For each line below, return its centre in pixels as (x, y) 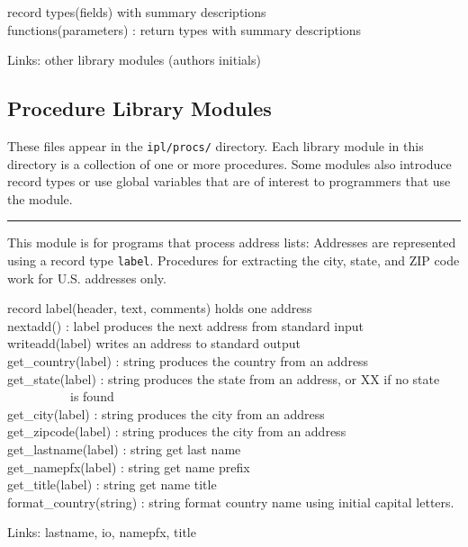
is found (92, 396)
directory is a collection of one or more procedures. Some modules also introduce (229, 163)
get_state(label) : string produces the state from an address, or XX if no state (224, 378)
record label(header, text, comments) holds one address (160, 308)
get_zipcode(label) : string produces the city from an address (177, 431)
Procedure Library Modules (139, 108)
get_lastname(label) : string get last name (124, 449)
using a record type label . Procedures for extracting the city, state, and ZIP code (234, 260)
